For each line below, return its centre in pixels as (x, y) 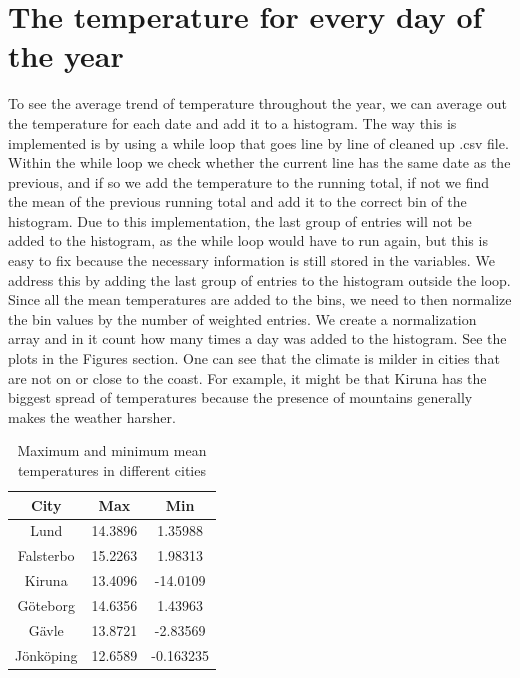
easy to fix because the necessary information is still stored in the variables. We (251, 260)
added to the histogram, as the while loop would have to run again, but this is (248, 240)
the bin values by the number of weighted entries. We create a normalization (242, 318)
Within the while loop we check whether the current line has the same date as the (259, 162)
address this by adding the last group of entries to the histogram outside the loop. (259, 279)
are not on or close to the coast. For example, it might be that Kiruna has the (247, 377)
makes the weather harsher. (92, 416)
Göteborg (46, 604)
